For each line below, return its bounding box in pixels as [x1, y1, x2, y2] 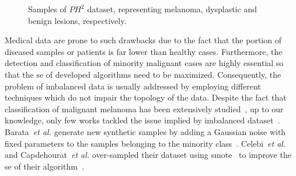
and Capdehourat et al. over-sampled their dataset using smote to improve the [5, 149, 291, 161]
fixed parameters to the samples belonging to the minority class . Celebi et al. [5, 137, 286, 149]
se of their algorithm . [5, 160, 84, 172]
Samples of [28, 3, 67, 15]
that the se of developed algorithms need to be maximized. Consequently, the [5, 68, 281, 80]
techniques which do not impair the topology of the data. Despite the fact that [5, 91, 287, 103]
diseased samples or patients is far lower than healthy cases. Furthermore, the [5, 45, 283, 57]
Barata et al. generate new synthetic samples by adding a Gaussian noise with [5, 125, 286, 137]
